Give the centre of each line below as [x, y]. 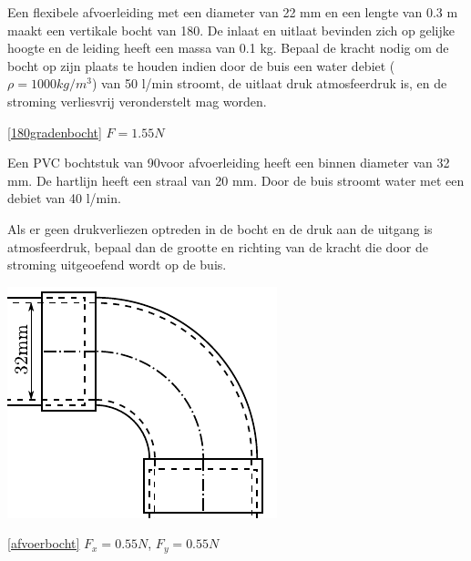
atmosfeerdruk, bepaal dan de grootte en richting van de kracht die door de [218, 246]
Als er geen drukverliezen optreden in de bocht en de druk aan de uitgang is [220, 228]
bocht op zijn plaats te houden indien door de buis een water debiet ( [201, 65]
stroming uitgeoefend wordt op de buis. [117, 265]
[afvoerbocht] [44, 543]
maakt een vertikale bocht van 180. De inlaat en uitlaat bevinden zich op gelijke [231, 30]
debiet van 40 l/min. [64, 198]
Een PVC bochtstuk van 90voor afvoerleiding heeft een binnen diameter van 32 [229, 163]
